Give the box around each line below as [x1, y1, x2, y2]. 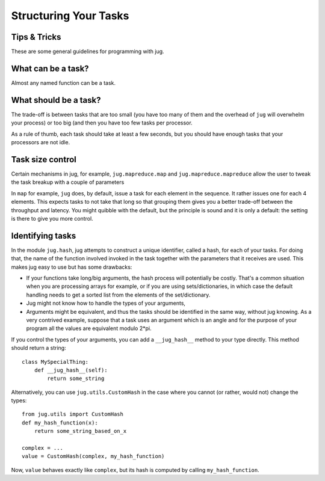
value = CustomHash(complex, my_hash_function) [22, 453, 165, 460]
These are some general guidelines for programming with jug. [11, 48, 165, 55]
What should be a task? [11, 95, 101, 105]
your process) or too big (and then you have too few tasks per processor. [11, 119, 193, 126]
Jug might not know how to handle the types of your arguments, [26, 299, 186, 307]
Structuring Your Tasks [11, 9, 129, 22]
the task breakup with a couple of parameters [11, 179, 125, 186]
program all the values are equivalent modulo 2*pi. [26, 325, 152, 332]
